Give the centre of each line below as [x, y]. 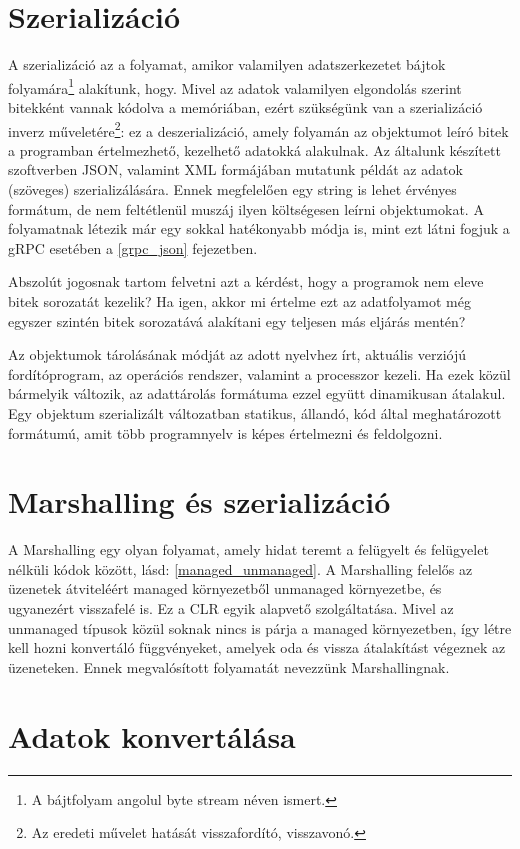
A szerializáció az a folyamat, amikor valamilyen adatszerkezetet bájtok [227, 64]
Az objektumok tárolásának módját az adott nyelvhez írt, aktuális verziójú [237, 354]
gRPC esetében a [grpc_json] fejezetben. [133, 247]
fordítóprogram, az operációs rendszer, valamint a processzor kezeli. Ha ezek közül [259, 373]
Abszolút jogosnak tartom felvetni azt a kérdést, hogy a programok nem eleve [246, 281]
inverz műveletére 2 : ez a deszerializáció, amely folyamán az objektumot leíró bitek [258, 129]
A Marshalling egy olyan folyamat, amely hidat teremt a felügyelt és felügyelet [248, 549]
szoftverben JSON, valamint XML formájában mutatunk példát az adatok [235, 169]
